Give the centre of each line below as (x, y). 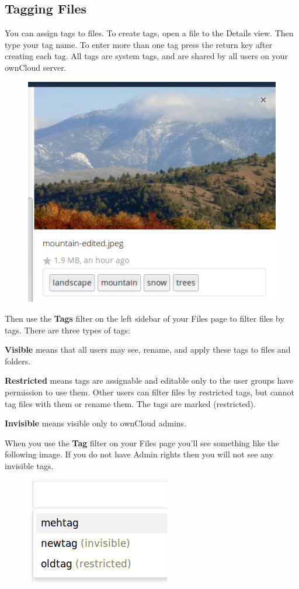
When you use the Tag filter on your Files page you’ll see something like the (142, 442)
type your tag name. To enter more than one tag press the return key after (139, 44)
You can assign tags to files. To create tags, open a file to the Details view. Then (149, 33)
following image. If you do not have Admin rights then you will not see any (139, 454)
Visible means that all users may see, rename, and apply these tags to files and (148, 349)
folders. (18, 361)
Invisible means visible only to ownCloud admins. (96, 423)
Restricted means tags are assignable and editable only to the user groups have (149, 380)
